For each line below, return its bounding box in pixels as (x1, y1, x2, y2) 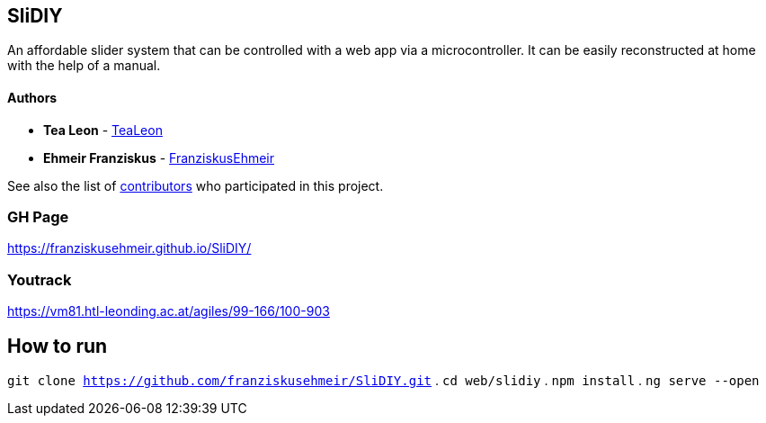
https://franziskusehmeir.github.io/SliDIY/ (7, 240, 252, 256)
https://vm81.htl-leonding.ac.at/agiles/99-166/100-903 (7, 303, 330, 319)
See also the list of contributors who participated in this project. (7, 177, 384, 193)
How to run (7, 334, 108, 357)
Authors (7, 90, 58, 106)
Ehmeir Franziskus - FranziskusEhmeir (43, 149, 275, 166)
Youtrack (7, 270, 72, 289)
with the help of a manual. (7, 58, 161, 74)
